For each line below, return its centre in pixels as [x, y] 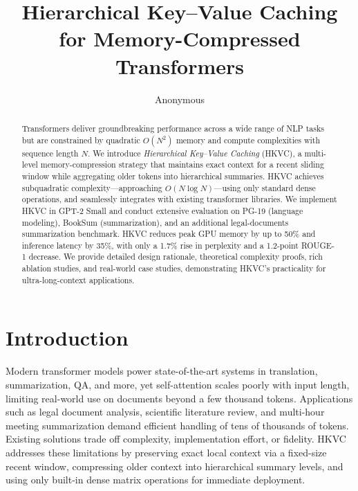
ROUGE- [318, 245]
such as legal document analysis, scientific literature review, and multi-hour [165, 412]
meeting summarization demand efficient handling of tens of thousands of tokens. [177, 425]
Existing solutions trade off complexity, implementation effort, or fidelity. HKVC [176, 439]
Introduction [67, 338]
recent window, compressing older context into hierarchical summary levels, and [175, 466]
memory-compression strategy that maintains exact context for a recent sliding [182, 164]
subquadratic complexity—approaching [92, 187]
